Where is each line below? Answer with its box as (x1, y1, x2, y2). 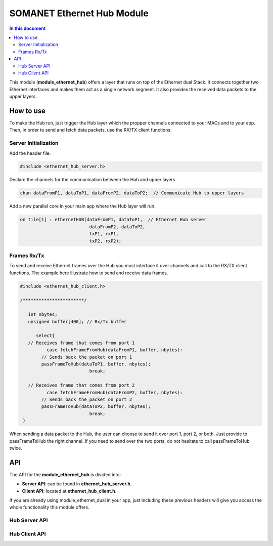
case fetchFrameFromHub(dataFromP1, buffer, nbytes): (46, 347, 183, 353)
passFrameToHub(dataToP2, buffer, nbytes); (41, 404, 151, 409)
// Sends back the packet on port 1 (41, 354, 132, 360)
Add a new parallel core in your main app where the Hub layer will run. (9, 203, 156, 209)
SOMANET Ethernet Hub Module (9, 8, 149, 19)
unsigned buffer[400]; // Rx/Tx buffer (28, 319, 127, 324)
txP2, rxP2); (89, 238, 121, 244)
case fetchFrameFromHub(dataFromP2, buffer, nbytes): (46, 390, 183, 395)
